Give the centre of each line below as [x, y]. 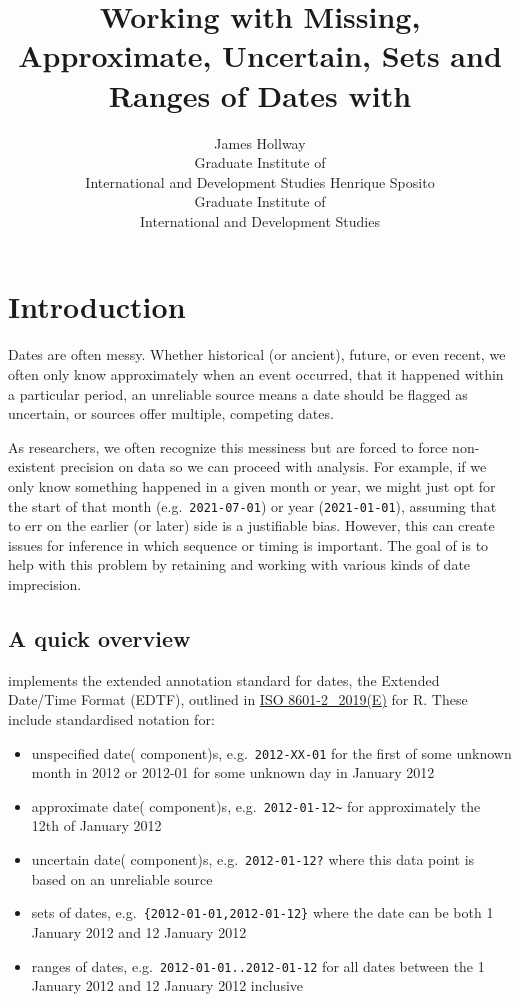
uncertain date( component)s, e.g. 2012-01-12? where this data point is [253, 859]
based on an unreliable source [122, 878]
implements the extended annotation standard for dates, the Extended [224, 679]
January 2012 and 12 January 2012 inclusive [167, 985]
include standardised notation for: [111, 718]
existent [32, 466]
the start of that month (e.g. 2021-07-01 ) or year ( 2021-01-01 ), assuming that [252, 505]
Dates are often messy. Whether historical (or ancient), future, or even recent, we [257, 354]
